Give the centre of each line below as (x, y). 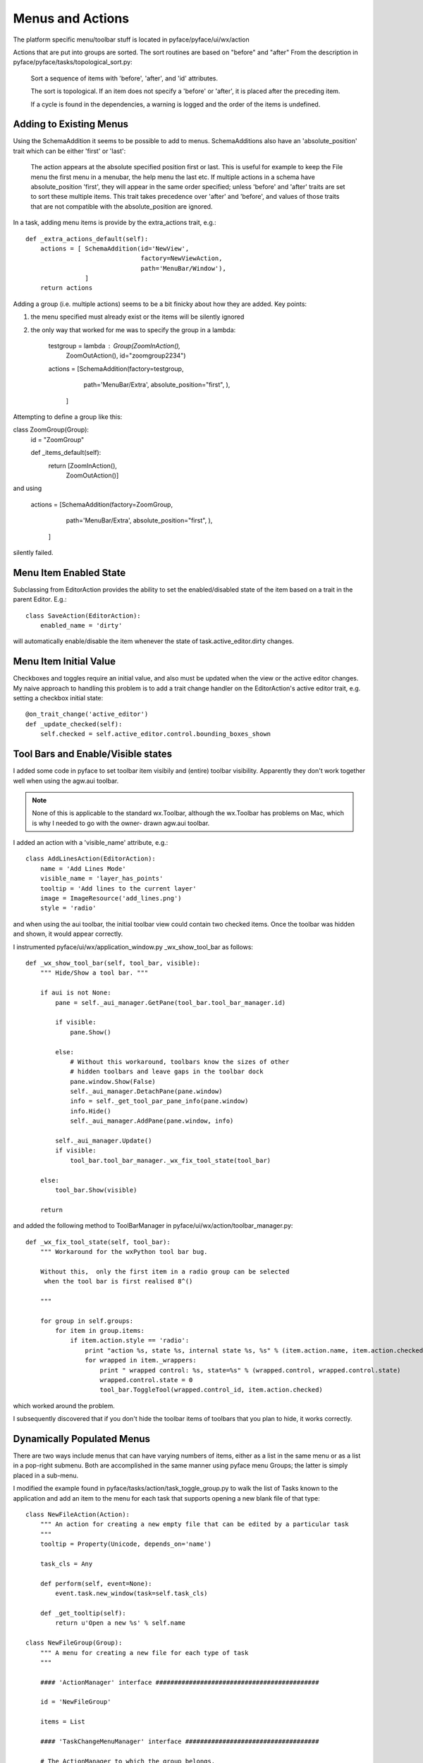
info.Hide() (91, 1111)
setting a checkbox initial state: (58, 698)
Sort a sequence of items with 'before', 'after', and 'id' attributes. (124, 78)
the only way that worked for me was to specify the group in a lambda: (133, 330)
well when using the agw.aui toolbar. (66, 781)
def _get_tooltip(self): (83, 1613)
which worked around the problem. (64, 1405)
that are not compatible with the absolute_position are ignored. (122, 206)
